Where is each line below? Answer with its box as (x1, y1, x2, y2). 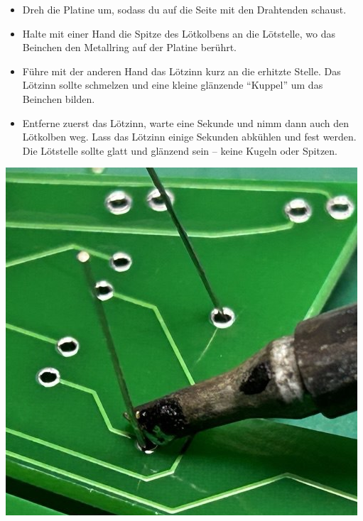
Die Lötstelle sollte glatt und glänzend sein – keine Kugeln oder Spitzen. (22, 143, 338, 158)
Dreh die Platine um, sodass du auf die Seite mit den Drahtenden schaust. (22, 2, 347, 16)
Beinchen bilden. (22, 91, 95, 106)
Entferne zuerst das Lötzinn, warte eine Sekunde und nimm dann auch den (22, 115, 349, 130)
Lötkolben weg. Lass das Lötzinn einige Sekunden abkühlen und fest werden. (22, 129, 357, 144)
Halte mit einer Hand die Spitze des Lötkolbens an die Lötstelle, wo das (22, 26, 335, 40)
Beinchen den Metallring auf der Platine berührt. (22, 40, 237, 55)
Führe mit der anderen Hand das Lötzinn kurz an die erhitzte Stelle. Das (22, 63, 341, 78)
